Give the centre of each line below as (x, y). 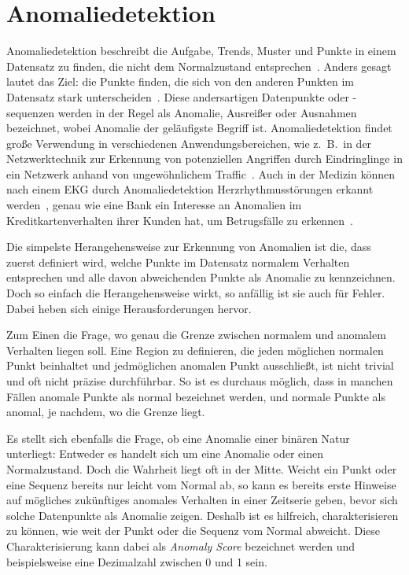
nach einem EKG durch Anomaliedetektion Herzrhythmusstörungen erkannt (190, 189)
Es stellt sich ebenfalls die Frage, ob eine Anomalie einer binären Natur (178, 438)
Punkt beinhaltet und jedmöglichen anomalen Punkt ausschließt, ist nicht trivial (200, 365)
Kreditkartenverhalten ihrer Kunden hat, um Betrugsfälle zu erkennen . (180, 220)
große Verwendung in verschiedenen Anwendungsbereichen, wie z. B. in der (189, 143)
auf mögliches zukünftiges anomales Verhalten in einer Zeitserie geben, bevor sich (202, 500)
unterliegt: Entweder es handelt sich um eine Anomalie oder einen (165, 453)
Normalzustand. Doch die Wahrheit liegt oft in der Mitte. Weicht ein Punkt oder (202, 468)
